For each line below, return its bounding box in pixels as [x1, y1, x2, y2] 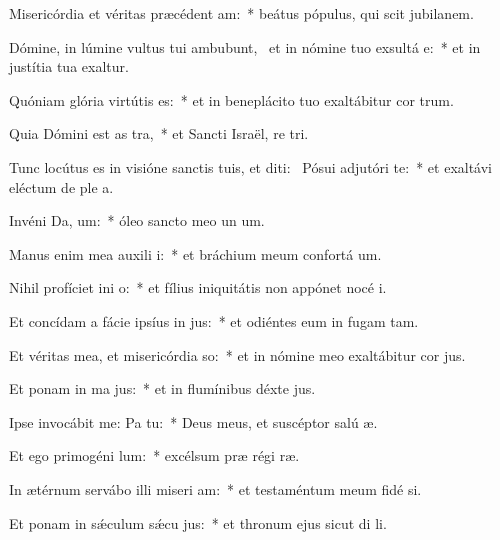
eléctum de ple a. [9, 176, 114, 197]
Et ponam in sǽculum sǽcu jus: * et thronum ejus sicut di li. [9, 512, 387, 533]
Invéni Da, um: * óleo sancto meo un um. [9, 210, 265, 231]
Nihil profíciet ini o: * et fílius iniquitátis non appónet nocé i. [9, 277, 387, 298]
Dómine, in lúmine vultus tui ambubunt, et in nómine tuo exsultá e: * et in [9, 36, 481, 57]
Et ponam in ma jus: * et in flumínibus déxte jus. [9, 378, 316, 399]
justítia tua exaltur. [9, 56, 129, 77]
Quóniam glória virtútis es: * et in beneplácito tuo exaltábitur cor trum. [9, 89, 454, 110]
